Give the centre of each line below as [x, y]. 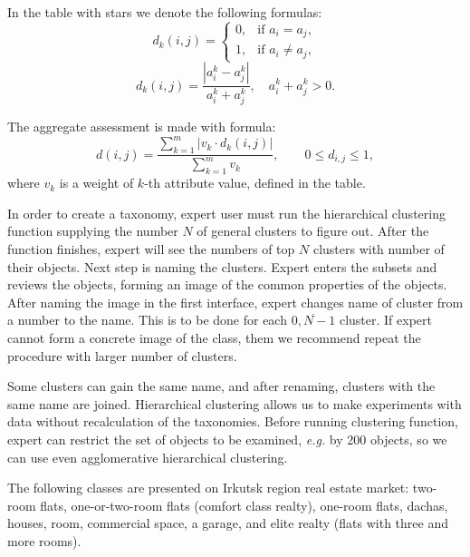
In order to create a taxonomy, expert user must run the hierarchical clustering [226, 213]
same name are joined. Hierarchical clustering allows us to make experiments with [235, 403]
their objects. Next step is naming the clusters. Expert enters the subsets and [222, 266]
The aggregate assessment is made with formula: [142, 127]
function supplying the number [93, 231]
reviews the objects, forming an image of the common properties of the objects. [227, 284]
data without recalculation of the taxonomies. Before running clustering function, [233, 421]
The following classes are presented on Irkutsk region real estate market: [208, 488]
